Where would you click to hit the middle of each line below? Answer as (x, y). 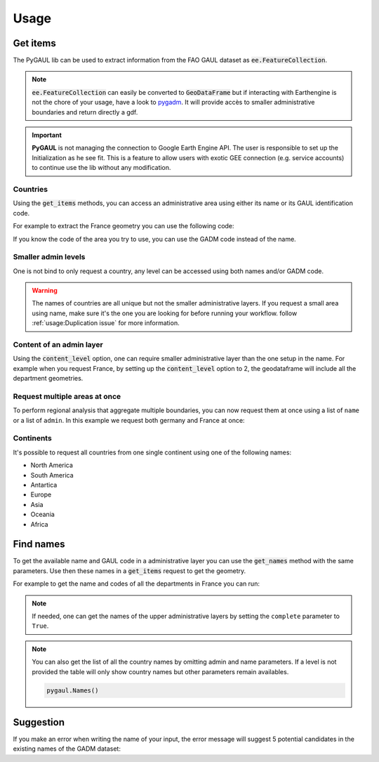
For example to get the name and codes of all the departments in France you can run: (136, 584)
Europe (41, 494)
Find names (39, 544)
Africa (39, 524)
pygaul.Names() (73, 690)
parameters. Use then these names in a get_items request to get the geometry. (129, 571)
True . (40, 626)
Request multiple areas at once (67, 396)
